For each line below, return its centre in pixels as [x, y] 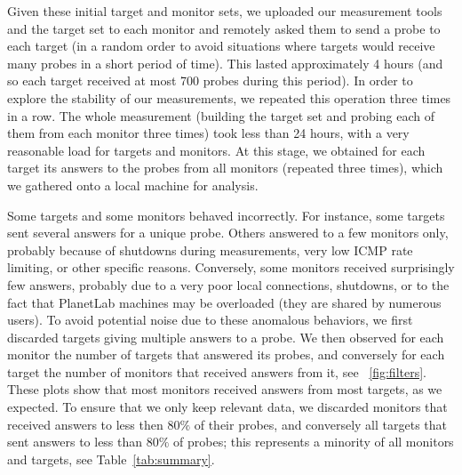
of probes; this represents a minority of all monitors [314, 442]
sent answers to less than [75, 442]
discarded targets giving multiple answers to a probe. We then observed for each [226, 337]
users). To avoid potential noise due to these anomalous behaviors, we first [210, 320]
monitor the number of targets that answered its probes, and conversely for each [226, 354]
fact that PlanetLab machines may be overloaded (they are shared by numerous [224, 302]
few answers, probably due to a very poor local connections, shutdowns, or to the [228, 284]
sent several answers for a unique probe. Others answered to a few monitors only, [228, 233]
